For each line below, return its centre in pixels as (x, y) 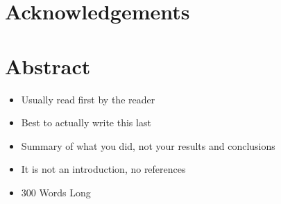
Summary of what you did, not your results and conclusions (148, 145)
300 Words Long (56, 192)
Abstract (48, 66)
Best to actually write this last (86, 122)
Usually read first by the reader (88, 99)
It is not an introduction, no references (103, 169)
